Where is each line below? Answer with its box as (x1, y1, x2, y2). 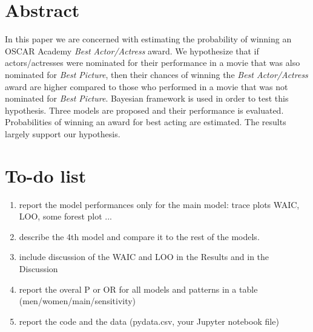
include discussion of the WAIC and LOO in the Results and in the (19, 250, 269, 263)
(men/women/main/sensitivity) (19, 295, 136, 307)
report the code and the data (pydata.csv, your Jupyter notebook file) (19, 314, 279, 327)
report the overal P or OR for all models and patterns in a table (19, 282, 258, 295)
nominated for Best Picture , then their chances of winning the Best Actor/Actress (5, 68, 308, 80)
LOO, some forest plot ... (19, 210, 113, 223)
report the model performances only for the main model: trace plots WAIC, (19, 198, 300, 210)
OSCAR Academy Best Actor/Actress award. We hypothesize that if (5, 44, 259, 57)
